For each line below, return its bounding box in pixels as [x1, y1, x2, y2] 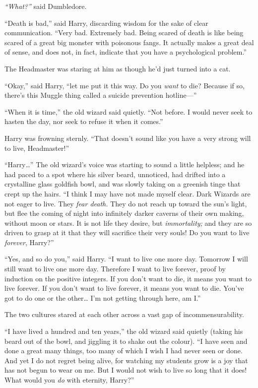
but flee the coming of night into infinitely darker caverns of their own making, [4, 208, 244, 218]
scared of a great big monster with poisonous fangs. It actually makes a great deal [4, 37, 254, 47]
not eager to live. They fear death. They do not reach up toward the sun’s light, [4, 198, 247, 208]
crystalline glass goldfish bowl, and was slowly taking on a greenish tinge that [4, 179, 241, 189]
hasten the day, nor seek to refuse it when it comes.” [4, 116, 163, 127]
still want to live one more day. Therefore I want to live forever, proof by [4, 263, 226, 274]
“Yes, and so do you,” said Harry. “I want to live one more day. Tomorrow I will [4, 254, 248, 264]
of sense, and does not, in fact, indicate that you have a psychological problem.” [4, 47, 247, 57]
